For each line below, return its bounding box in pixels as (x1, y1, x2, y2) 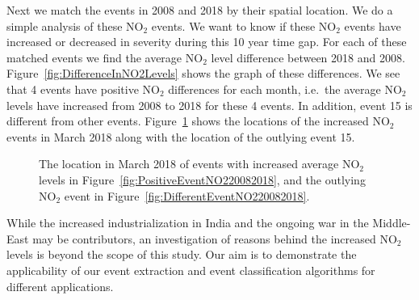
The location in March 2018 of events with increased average (39, 155, 339, 172)
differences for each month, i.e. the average (168, 80, 381, 97)
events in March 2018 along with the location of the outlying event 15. (6, 128, 355, 145)
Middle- (372, 214, 411, 231)
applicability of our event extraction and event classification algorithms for (6, 261, 375, 278)
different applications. (6, 277, 114, 294)
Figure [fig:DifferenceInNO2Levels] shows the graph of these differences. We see (6, 65, 400, 82)
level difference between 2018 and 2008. (211, 49, 405, 65)
